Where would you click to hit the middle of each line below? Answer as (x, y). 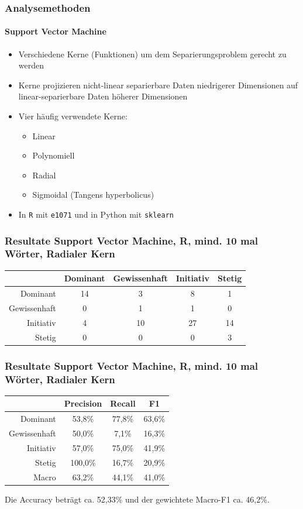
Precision (83, 403)
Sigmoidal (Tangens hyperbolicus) (93, 195)
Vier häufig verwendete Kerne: (73, 116)
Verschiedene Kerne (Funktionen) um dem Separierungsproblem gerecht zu (152, 54)
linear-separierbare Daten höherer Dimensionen (103, 96)
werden (31, 65)
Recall (123, 403)
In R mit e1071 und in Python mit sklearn (96, 214)
